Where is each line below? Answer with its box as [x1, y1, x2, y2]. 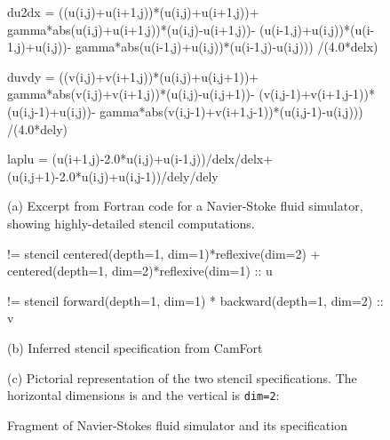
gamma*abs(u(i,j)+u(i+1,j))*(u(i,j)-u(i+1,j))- [7, 20, 256, 38]
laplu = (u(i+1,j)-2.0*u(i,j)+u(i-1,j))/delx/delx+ [7, 149, 274, 168]
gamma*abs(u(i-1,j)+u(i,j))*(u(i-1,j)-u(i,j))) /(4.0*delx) [76, 37, 378, 56]
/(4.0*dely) [7, 119, 68, 138]
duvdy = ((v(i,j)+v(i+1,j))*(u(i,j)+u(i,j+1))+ [7, 67, 259, 85]
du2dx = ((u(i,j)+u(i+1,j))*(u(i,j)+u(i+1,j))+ [7, 3, 259, 20]
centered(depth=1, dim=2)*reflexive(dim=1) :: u [7, 261, 273, 280]
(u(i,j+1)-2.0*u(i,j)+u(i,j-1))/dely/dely [7, 166, 219, 185]
